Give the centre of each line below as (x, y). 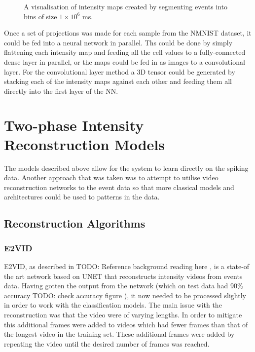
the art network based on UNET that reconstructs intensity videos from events (123, 276)
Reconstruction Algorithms (75, 223)
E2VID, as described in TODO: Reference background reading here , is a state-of (127, 266)
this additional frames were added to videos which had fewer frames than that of (126, 324)
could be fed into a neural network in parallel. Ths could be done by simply (118, 42)
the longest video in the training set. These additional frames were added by (119, 334)
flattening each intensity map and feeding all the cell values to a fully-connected (125, 52)
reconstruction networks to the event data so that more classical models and (119, 187)
